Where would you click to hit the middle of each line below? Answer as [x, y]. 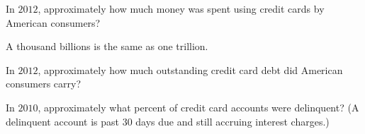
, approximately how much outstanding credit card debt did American [190, 69]
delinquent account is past [62, 121]
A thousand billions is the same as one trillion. [107, 46]
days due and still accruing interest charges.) [232, 121]
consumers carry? [44, 84]
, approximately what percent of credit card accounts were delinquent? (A [198, 107]
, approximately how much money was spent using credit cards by [181, 8]
